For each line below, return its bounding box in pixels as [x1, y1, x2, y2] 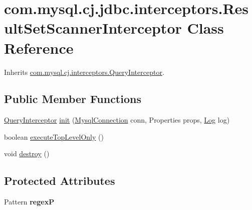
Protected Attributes [4, 173, 115, 188]
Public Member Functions [4, 91, 141, 107]
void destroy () [4, 148, 50, 159]
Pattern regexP [4, 196, 55, 207]
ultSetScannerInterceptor [4, 18, 182, 38]
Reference [4, 37, 74, 58]
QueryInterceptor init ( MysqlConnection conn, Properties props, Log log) [4, 115, 230, 125]
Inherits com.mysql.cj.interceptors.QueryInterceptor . [4, 66, 164, 77]
